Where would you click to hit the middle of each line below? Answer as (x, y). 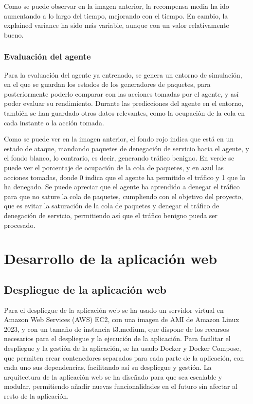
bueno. (14, 34)
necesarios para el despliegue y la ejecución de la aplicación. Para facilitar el (117, 338)
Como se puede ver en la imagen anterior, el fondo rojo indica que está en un (119, 139)
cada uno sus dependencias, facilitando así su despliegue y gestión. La (108, 367)
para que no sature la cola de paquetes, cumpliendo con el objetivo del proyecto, (124, 196)
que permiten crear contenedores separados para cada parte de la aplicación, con (124, 357)
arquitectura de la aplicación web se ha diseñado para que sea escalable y (113, 376)
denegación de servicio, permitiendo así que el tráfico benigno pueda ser (111, 215)
